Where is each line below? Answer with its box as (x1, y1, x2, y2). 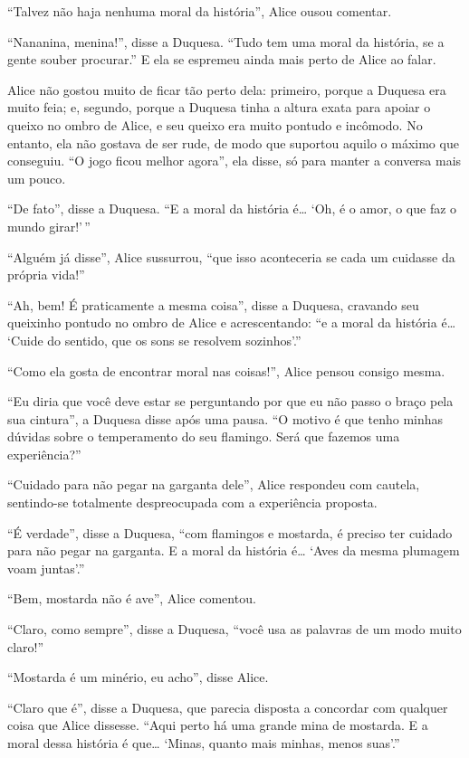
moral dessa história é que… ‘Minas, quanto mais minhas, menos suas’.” (7, 734, 400, 752)
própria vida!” (7, 265, 85, 284)
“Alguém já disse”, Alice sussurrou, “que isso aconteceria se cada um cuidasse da (7, 247, 455, 266)
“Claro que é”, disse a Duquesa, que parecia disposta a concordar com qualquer (7, 697, 448, 716)
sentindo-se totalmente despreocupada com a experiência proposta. (7, 493, 378, 512)
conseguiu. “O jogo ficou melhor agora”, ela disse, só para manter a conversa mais (7, 151, 462, 170)
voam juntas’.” (7, 558, 85, 577)
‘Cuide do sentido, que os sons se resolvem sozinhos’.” (7, 330, 301, 349)
